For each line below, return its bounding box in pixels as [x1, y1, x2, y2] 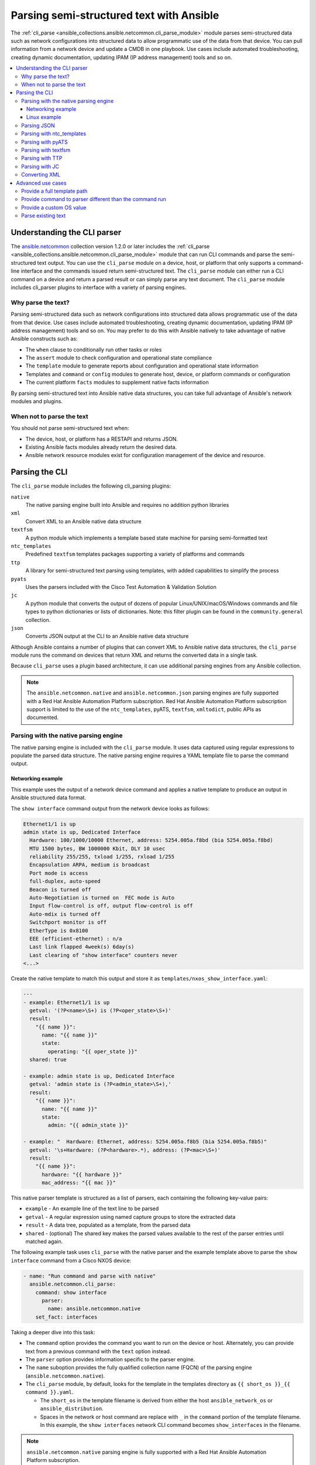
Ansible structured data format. [11, 794, 87, 801]
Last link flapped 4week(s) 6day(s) [29, 943, 135, 950]
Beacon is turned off [29, 886, 92, 893]
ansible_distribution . [40, 1405, 104, 1412]
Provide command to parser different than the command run [21, 196, 166, 203]
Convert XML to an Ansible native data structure [25, 517, 142, 524]
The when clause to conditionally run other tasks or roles [25, 346, 162, 353]
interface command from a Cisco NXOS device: [11, 1257, 132, 1264]
